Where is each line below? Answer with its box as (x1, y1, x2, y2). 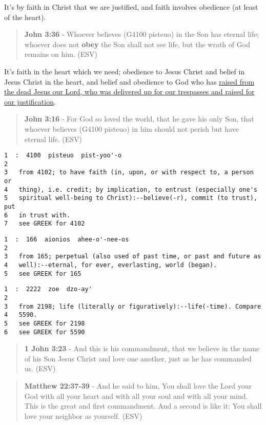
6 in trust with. (4, 211, 70, 219)
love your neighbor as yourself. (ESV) (24, 410, 142, 421)
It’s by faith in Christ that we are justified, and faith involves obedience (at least (4, 2, 258, 12)
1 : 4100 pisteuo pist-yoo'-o (4, 152, 122, 159)
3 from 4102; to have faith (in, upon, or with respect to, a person (4, 169, 254, 176)
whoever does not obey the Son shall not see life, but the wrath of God (24, 38, 250, 49)
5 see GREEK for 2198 (4, 319, 85, 327)
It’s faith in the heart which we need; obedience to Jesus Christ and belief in (4, 66, 245, 76)
